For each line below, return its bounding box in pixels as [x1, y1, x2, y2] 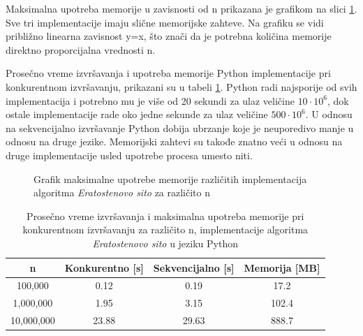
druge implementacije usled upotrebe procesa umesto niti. [6, 147, 253, 162]
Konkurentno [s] [64, 260, 144, 275]
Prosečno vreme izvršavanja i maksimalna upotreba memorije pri [27, 208, 304, 223]
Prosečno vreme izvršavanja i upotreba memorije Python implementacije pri [6, 66, 331, 80]
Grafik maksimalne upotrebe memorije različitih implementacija [34, 171, 307, 186]
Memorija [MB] [244, 260, 320, 275]
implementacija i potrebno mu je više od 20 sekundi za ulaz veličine [6, 93, 295, 108]
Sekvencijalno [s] [153, 260, 235, 275]
